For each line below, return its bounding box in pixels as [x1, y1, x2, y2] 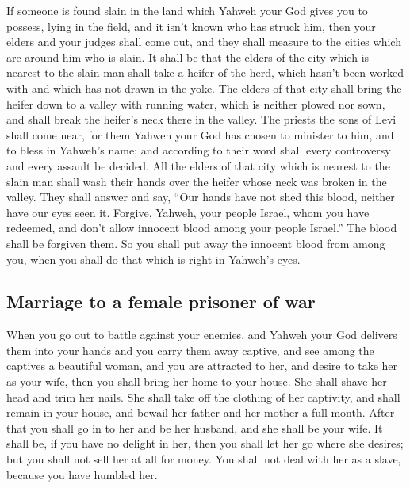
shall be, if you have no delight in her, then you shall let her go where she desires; [6, 435, 404, 452]
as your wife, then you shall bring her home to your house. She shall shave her [6, 373, 387, 390]
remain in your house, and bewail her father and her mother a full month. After [6, 404, 395, 421]
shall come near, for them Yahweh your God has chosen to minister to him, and [6, 126, 394, 143]
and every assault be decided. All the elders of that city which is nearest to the [6, 157, 390, 173]
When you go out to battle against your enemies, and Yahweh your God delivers [6, 326, 397, 343]
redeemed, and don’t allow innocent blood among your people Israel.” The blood [6, 219, 397, 236]
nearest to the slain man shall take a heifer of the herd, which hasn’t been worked [6, 64, 404, 81]
